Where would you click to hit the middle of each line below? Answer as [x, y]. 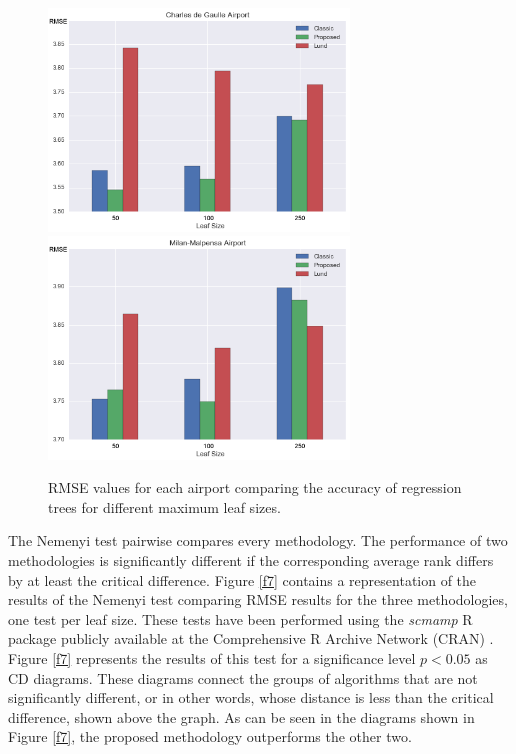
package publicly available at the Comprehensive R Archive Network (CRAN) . [251, 638]
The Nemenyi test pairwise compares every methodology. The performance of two [258, 540]
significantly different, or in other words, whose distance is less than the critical [251, 697]
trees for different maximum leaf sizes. [164, 506]
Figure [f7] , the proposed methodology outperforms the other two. [210, 736]
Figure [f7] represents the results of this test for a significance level [212, 657]
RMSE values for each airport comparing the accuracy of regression [255, 487]
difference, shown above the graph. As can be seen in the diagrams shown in [241, 716]
